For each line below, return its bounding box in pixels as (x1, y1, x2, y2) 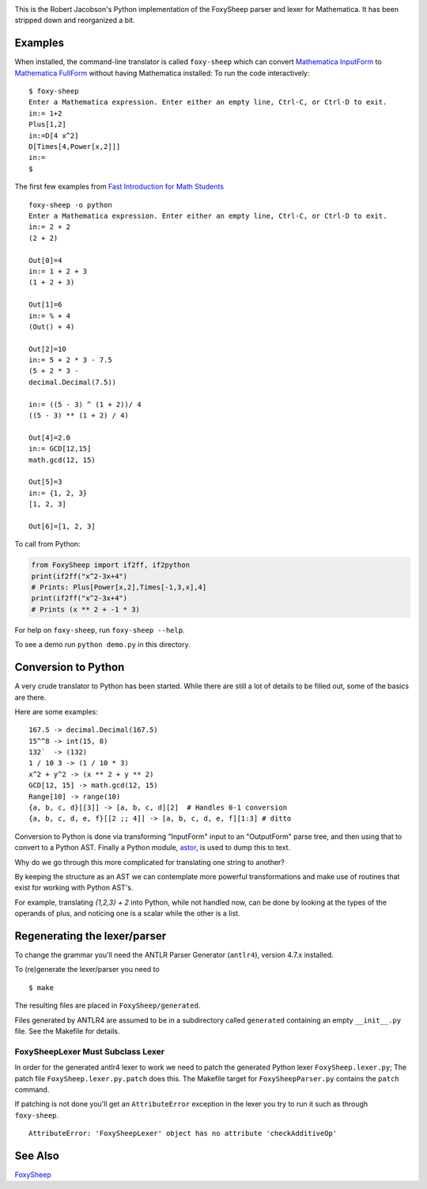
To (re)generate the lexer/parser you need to (14, 965, 160, 974)
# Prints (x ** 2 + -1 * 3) (31, 604, 140, 614)
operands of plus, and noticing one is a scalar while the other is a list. (14, 909, 240, 918)
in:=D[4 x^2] (28, 131, 79, 140)
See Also (14, 1149, 59, 1162)
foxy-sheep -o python (28, 200, 112, 209)
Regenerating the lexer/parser (14, 929, 166, 943)
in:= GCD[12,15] (28, 444, 92, 453)
